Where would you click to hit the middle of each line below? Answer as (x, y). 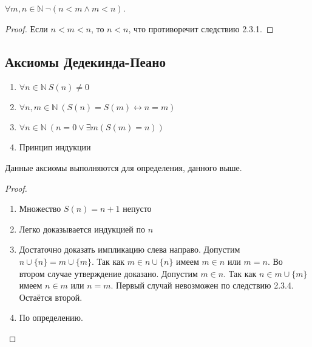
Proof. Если (26, 28)
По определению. (51, 317)
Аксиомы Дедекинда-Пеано (85, 61)
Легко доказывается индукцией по (82, 229)
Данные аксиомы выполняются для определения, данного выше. (124, 167)
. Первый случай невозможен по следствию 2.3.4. (202, 285)
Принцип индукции (55, 147)
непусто (137, 209)
